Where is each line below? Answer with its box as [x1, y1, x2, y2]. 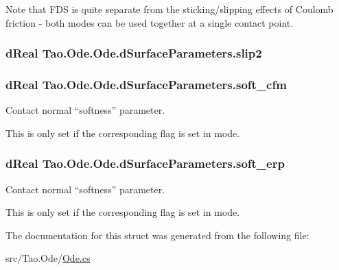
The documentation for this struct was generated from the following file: [5, 228, 309, 242]
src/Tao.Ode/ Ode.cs [5, 251, 91, 265]
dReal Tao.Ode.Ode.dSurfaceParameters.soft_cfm [5, 75, 287, 93]
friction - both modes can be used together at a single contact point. [5, 15, 294, 29]
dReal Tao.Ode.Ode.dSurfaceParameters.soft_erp [5, 155, 285, 172]
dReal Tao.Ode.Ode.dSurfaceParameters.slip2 [5, 45, 262, 62]
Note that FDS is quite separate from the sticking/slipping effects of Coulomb [5, 2, 334, 16]
